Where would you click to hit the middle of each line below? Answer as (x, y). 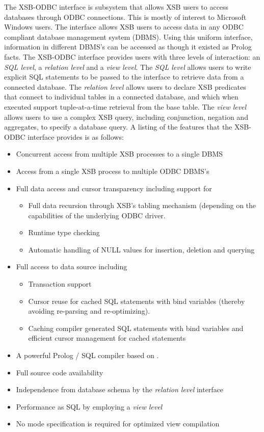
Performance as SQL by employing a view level (89, 406)
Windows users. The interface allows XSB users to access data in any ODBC (124, 27)
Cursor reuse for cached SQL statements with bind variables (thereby (137, 301)
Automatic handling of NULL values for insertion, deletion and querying (141, 249)
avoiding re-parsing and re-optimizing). (89, 311)
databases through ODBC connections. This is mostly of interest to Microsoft (125, 17)
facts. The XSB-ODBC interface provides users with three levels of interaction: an (132, 56)
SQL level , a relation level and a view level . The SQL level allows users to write (128, 67)
